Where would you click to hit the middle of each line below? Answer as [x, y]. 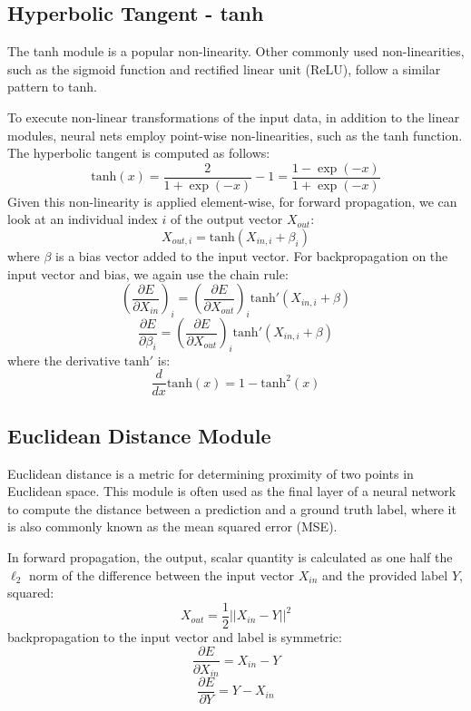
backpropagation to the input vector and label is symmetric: [175, 636]
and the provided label [385, 575]
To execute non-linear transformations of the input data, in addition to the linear [234, 117]
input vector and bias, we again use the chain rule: [148, 273]
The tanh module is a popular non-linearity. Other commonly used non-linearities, [236, 51]
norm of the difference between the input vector [162, 575]
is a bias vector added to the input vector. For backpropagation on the [252, 256]
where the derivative [64, 360]
